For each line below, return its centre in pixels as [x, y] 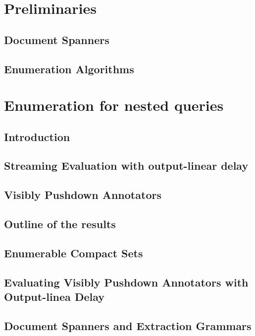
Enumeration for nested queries [114, 105]
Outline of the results [60, 224]
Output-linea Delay [54, 296]
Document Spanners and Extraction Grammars [128, 325]
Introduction [37, 136]
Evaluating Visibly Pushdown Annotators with [126, 282]
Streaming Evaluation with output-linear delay [126, 166]
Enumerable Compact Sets [74, 253]
